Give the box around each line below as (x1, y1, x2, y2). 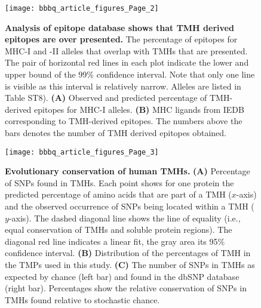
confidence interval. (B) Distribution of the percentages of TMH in (5, 247, 251, 259)
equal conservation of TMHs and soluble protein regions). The (5, 223, 232, 236)
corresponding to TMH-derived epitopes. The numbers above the (5, 115, 242, 127)
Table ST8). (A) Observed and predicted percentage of (5, 91, 207, 104)
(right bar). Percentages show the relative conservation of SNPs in (5, 282, 247, 294)
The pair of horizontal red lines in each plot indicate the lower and (5, 56, 249, 69)
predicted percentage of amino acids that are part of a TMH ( (5, 188, 232, 201)
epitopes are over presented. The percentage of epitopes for (5, 33, 238, 45)
